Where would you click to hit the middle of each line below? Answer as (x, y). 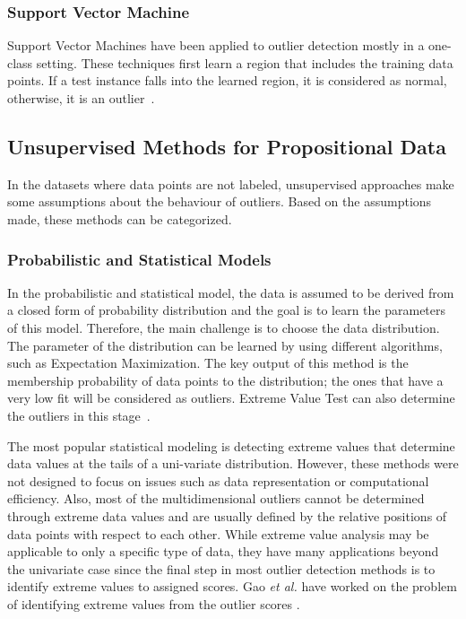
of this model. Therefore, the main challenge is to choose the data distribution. (224, 327)
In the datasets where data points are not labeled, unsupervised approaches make (231, 183)
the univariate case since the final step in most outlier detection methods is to (221, 568)
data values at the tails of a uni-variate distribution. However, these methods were (233, 463)
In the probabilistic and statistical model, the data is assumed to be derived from (231, 292)
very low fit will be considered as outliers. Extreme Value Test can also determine (231, 398)
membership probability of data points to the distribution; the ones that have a (225, 380)
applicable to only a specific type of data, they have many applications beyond (223, 551)
